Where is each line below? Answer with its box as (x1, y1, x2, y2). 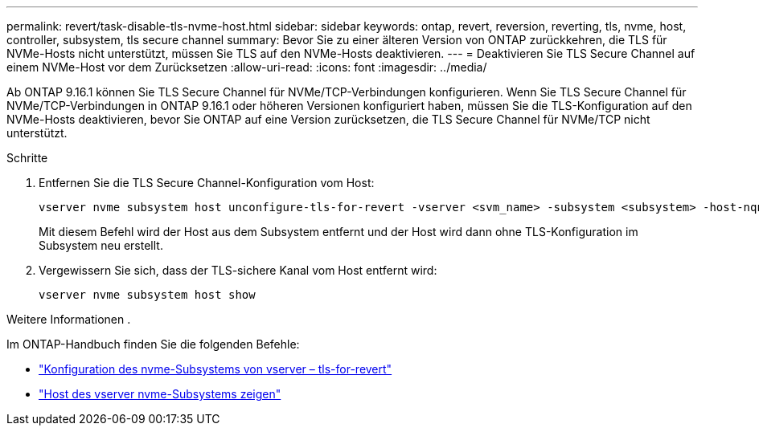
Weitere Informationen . (6, 312, 131, 326)
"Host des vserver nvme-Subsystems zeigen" (39, 387, 281, 401)
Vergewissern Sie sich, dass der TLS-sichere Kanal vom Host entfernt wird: (39, 263, 437, 277)
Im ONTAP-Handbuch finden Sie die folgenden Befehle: (6, 337, 300, 351)
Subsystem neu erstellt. (39, 238, 163, 252)
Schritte (6, 151, 48, 165)
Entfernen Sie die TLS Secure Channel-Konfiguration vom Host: (39, 176, 375, 190)
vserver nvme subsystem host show (39, 288, 256, 301)
